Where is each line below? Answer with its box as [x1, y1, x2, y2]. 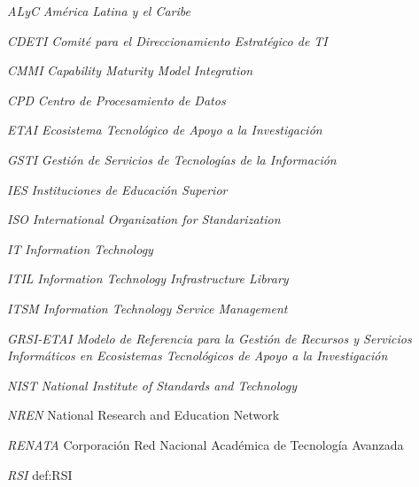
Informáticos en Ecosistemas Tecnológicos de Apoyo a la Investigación [7, 346, 388, 365]
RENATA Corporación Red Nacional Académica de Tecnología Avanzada [7, 435, 404, 453]
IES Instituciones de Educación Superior [7, 180, 228, 198]
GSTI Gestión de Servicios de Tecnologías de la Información [7, 150, 337, 168]
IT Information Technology [7, 239, 153, 258]
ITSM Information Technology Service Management [7, 298, 288, 317]
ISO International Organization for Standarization [7, 210, 281, 228]
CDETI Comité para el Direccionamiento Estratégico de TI [7, 31, 328, 50]
